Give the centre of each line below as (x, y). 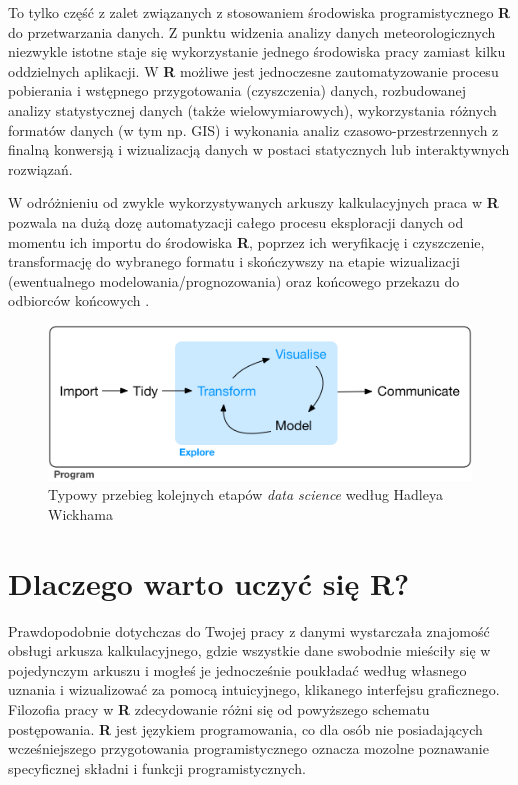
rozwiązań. (40, 168)
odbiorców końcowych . (79, 300)
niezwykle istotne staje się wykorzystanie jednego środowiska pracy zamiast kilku (257, 51)
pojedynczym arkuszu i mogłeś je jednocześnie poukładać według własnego (237, 669)
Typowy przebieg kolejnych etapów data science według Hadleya (245, 494)
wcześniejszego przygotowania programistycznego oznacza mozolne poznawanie (248, 748)
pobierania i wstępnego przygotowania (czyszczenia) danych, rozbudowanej (237, 90)
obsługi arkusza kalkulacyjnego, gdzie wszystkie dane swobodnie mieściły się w (249, 650)
